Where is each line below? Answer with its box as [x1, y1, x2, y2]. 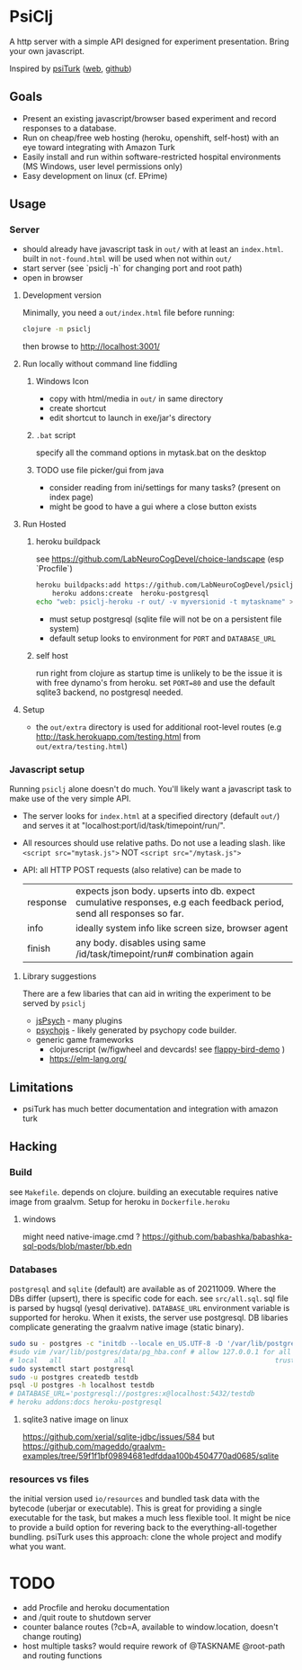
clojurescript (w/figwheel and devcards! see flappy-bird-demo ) [49, 1044, 286, 1055]
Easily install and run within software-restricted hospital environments [22, 151, 281, 162]
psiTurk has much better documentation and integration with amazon [22, 1104, 279, 1115]
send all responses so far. [75, 907, 184, 920]
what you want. [9, 1541, 67, 1552]
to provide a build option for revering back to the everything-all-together [9, 1522, 278, 1533]
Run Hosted [22, 519, 67, 530]
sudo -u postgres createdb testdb [9, 1372, 139, 1382]
